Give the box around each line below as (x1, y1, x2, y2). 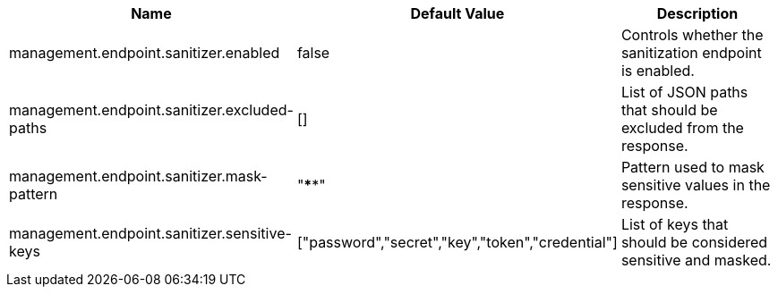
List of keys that (620, 215, 729, 233)
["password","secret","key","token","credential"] (296, 233, 618, 251)
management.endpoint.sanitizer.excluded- (9, 101, 294, 119)
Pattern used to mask (620, 158, 765, 176)
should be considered (620, 233, 768, 251)
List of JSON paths (620, 83, 748, 101)
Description (656, 4, 739, 22)
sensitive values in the (620, 176, 771, 194)
